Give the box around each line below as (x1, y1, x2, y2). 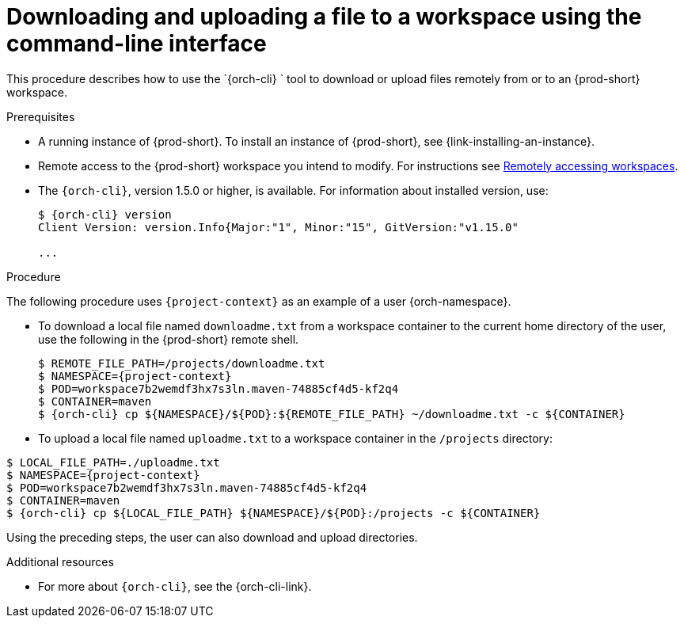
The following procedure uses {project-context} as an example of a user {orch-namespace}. (6, 294, 511, 308)
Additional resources (6, 554, 114, 569)
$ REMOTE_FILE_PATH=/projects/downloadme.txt (38, 356, 325, 370)
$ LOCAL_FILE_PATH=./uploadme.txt (6, 455, 220, 469)
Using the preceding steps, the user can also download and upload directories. (6, 530, 418, 544)
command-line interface (6, 30, 267, 57)
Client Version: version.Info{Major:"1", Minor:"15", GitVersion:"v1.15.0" (38, 220, 519, 234)
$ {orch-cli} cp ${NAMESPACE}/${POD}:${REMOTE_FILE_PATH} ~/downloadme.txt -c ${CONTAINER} (38, 407, 625, 420)
